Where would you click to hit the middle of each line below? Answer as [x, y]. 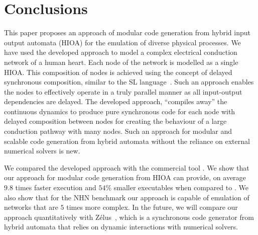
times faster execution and [56, 187]
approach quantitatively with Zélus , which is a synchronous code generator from [129, 217]
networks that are [31, 207]
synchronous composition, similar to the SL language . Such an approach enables [129, 82]
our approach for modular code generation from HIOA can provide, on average [125, 177]
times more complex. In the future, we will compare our [152, 207]
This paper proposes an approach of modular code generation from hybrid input [127, 32]
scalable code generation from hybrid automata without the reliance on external [127, 141]
